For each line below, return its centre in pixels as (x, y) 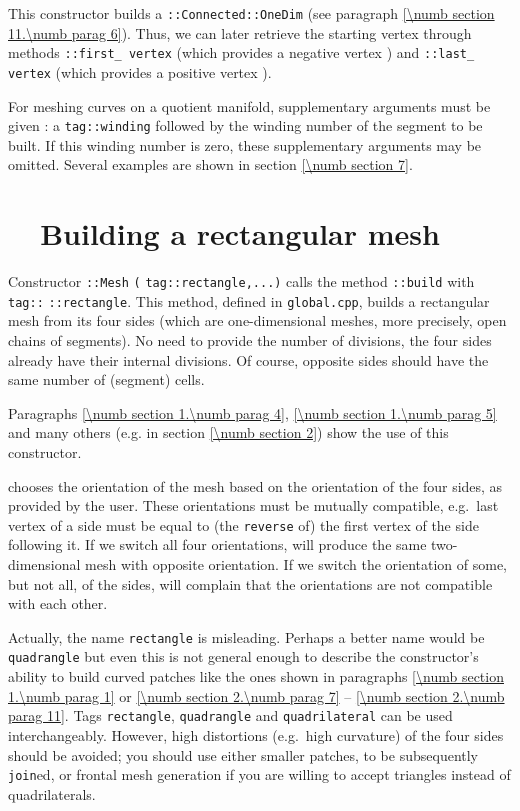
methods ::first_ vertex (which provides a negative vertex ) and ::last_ (241, 52)
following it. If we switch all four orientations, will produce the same (217, 544)
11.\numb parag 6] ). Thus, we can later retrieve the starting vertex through (240, 32)
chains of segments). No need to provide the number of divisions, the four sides (250, 340)
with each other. (58, 603)
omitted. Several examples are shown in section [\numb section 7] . (210, 164)
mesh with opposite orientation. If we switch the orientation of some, (296, 564)
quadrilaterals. (52, 793)
